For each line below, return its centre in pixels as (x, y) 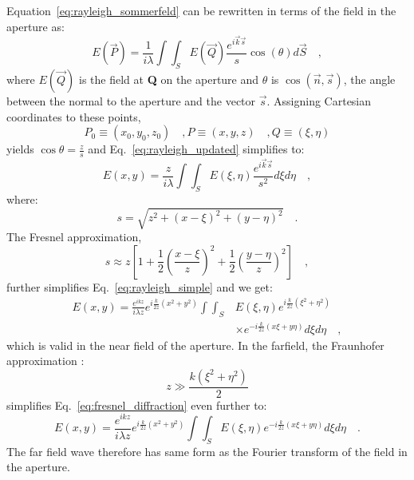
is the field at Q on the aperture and (169, 79)
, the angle (369, 79)
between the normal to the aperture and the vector (131, 101)
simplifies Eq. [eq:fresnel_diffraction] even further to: (137, 405)
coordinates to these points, (74, 116)
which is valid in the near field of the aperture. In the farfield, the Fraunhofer (195, 345)
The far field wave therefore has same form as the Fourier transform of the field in (207, 451)
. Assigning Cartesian (319, 101)
